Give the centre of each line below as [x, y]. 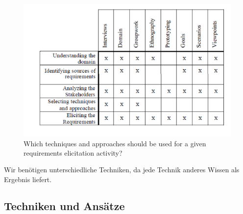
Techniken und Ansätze [64, 205]
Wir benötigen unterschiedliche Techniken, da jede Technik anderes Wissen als [122, 170]
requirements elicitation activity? [73, 153]
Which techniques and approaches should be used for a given [115, 143]
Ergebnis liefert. [28, 179]
